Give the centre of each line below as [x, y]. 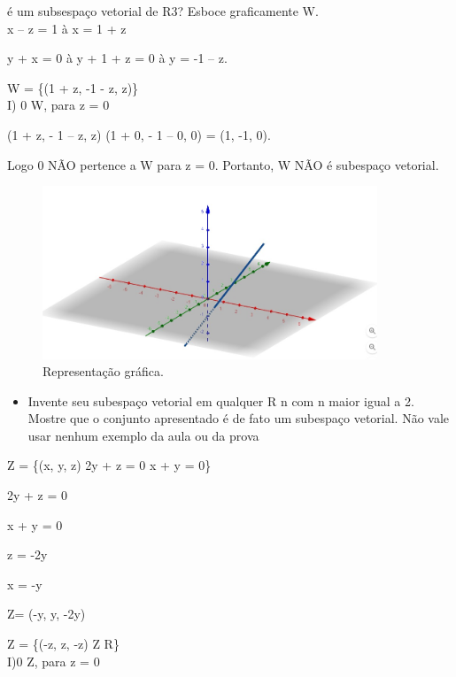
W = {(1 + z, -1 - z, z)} [73, 87]
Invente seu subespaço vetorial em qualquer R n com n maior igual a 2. [221, 400]
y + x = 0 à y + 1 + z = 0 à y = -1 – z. [117, 58]
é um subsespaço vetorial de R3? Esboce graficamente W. [163, 11]
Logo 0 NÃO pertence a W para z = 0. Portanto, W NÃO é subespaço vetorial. [223, 164]
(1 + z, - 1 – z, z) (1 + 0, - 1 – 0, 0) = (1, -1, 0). [139, 134]
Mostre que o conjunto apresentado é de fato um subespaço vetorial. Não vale [239, 418]
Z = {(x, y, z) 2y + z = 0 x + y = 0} [109, 465]
